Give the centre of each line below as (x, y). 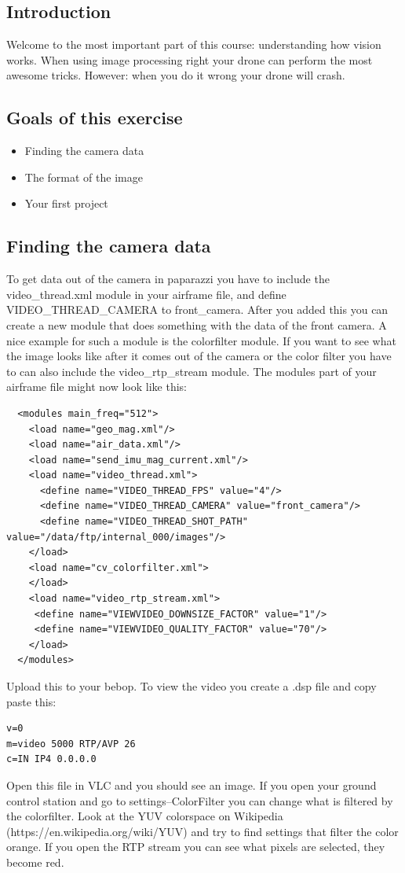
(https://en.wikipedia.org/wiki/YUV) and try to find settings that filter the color (202, 831)
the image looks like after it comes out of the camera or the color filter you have (199, 356)
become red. (35, 862)
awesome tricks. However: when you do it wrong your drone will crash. (176, 75)
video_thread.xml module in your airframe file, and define (146, 294)
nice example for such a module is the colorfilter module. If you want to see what (201, 340)
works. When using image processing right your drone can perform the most (190, 59)
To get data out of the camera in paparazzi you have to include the (168, 279)
